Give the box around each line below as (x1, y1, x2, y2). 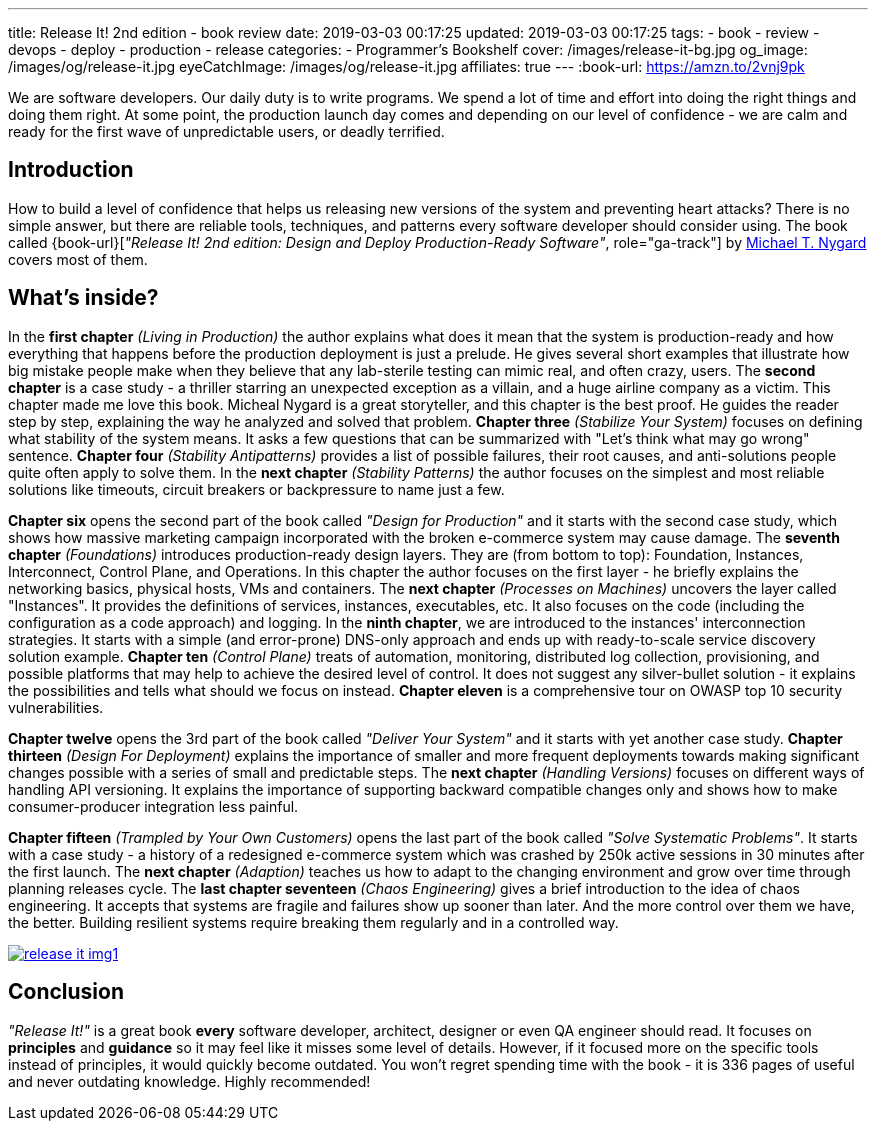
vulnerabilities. (8, 698, 104, 716)
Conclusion (8, 979, 125, 1005)
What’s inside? (8, 285, 159, 311)
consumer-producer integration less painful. (8, 797, 299, 815)
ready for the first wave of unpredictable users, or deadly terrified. (8, 123, 445, 140)
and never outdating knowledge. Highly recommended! (8, 1072, 371, 1090)
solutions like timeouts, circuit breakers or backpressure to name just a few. (8, 480, 505, 498)
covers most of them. (8, 250, 148, 268)
